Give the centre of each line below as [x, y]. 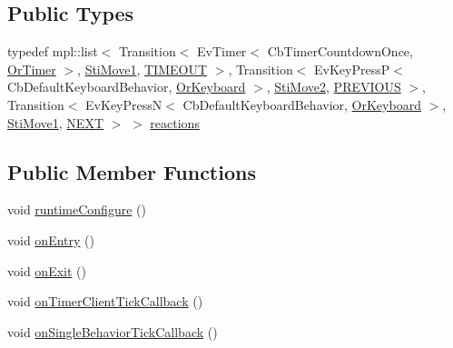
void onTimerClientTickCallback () [105, 301]
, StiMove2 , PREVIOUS [334, 87]
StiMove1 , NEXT [56, 122]
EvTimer [222, 51]
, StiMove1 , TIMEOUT [143, 69]
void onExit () [47, 270]
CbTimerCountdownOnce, [340, 51]
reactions [175, 122]
